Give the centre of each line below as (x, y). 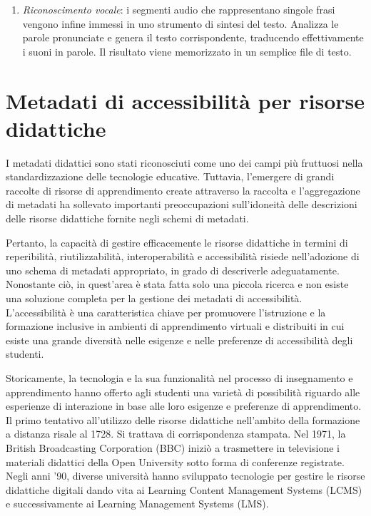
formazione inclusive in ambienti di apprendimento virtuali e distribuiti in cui (175, 326)
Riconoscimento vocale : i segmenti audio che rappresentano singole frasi (179, 9)
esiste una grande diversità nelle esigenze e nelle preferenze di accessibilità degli (179, 340)
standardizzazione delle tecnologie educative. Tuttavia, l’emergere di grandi (170, 176)
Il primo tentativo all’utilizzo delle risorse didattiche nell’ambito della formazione (183, 419)
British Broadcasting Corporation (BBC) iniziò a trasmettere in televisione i (173, 447)
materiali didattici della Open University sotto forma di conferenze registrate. (175, 461)
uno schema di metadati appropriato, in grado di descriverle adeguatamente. (173, 270)
